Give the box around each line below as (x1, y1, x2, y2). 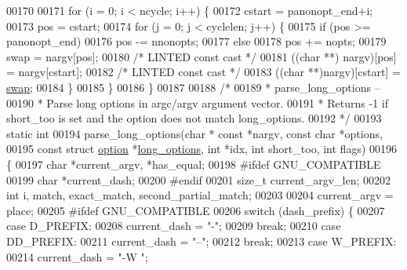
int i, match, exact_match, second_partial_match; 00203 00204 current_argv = (6, 187, 394, 203)
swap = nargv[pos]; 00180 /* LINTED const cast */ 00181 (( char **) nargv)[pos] (6, 48, 397, 64)
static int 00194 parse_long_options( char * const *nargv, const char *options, (6, 125, 383, 141)
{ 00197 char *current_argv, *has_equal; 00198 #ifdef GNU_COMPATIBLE (6, 155, 381, 172)
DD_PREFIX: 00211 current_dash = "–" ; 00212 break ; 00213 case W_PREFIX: (6, 232, 397, 249)
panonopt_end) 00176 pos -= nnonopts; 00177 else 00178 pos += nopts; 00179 (6, 33, 387, 49)
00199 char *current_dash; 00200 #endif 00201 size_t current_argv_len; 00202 (6, 171, 391, 188)
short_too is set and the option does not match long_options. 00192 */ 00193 (6, 110, 382, 126)
